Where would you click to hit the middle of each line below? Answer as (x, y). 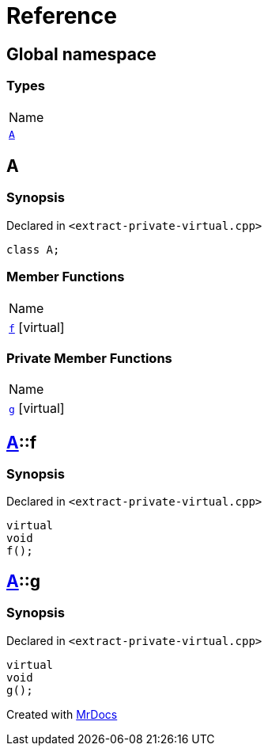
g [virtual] (37, 408)
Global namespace (81, 54)
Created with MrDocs (62, 714)
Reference (62, 16)
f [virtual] (37, 327)
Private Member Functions (89, 358)
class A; (33, 249)
